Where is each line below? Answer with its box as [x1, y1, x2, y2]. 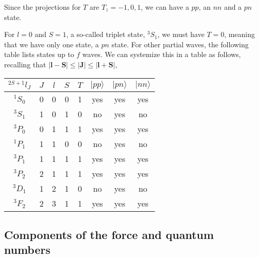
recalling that [4, 59, 46, 69]
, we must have [157, 29, 205, 40]
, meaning [224, 29, 255, 40]
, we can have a [141, 2, 189, 12]
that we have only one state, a [4, 39, 99, 49]
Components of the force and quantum [4, 226, 214, 242]
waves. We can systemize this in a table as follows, [82, 49, 241, 60]
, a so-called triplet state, [66, 29, 145, 40]
